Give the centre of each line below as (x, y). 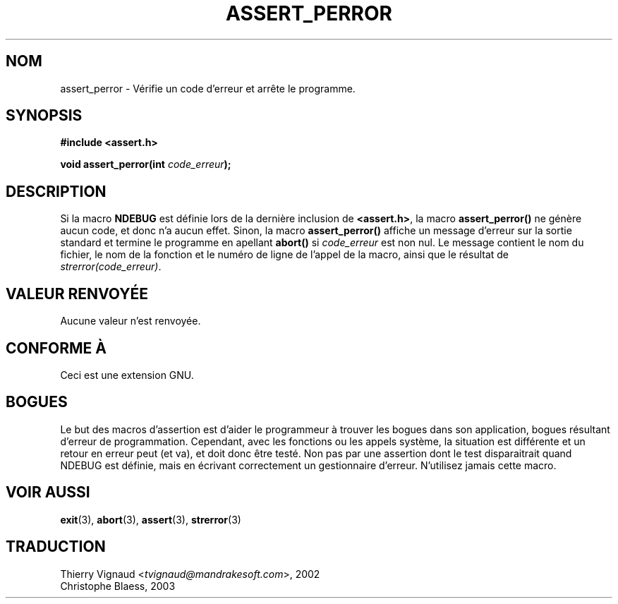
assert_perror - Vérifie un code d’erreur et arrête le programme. (208, 88)
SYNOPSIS (44, 116)
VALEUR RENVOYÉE (77, 294)
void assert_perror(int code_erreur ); (146, 164)
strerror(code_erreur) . (111, 267)
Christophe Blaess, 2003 (118, 586)
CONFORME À (56, 348)
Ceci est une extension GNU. (127, 375)
